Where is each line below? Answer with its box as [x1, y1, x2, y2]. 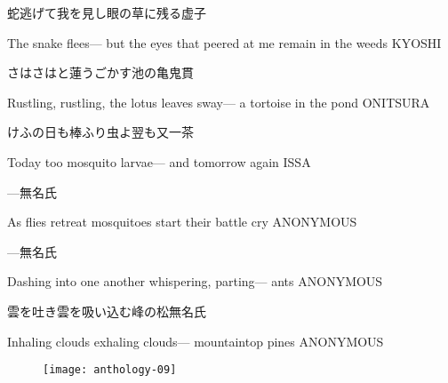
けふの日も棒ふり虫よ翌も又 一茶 [7, 123, 194, 141]
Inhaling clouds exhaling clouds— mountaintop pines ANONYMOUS [7, 331, 384, 350]
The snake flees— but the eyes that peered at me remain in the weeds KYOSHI [7, 33, 442, 52]
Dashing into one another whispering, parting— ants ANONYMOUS [7, 272, 383, 291]
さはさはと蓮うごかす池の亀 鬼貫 [7, 63, 194, 82]
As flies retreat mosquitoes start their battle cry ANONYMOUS [7, 212, 357, 231]
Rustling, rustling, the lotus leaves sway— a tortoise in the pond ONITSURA [7, 92, 430, 111]
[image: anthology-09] [43, 363, 177, 377]
